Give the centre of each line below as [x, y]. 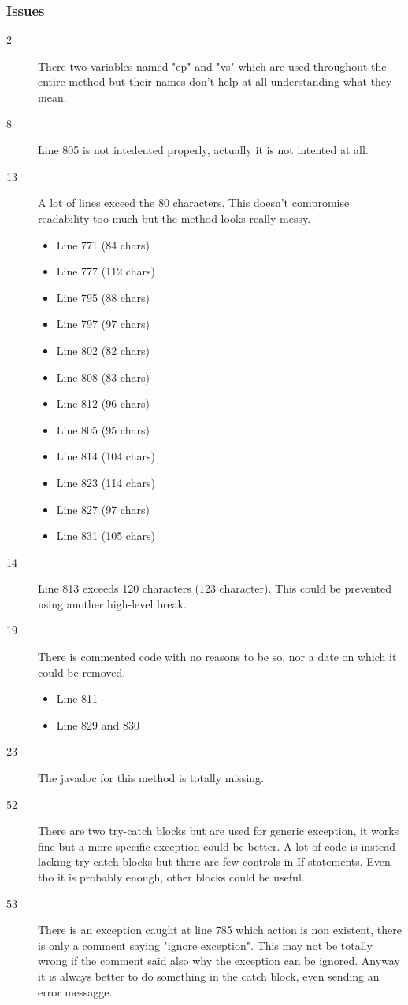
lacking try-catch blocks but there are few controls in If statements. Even [214, 861]
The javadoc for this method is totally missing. [151, 778]
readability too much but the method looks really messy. [174, 218]
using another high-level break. [112, 603]
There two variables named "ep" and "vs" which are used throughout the [212, 66]
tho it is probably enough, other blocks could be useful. [171, 877]
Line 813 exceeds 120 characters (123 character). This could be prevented [215, 588]
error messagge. [75, 991]
